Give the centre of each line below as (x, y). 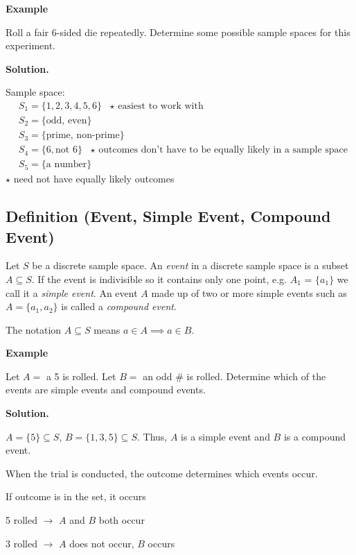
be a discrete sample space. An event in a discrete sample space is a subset (190, 265)
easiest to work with (161, 106)
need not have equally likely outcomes (94, 179)
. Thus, (152, 436)
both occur (122, 520)
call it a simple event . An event (72, 292)
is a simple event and (225, 436)
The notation (34, 329)
